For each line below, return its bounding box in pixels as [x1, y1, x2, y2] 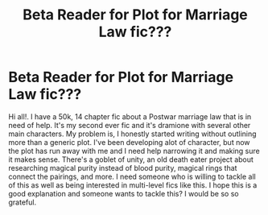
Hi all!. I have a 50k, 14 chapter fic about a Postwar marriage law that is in [8, 111, 252, 122]
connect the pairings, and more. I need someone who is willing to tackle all [8, 172, 256, 181]
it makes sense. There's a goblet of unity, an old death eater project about [8, 155, 254, 164]
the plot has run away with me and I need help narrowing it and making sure [8, 146, 260, 155]
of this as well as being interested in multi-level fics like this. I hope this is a [8, 180, 258, 190]
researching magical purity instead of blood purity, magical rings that [8, 163, 237, 172]
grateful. [8, 197, 37, 207]
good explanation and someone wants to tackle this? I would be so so [8, 188, 239, 198]
